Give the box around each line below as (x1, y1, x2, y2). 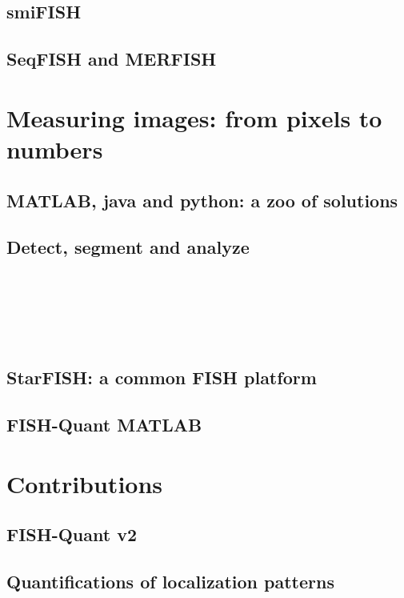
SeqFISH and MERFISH (6, 46, 217, 71)
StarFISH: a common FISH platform (6, 365, 317, 390)
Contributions (6, 467, 163, 500)
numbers (6, 132, 103, 165)
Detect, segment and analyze (6, 235, 250, 259)
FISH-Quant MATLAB (6, 412, 202, 437)
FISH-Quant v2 (6, 522, 138, 547)
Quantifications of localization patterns (6, 569, 334, 593)
